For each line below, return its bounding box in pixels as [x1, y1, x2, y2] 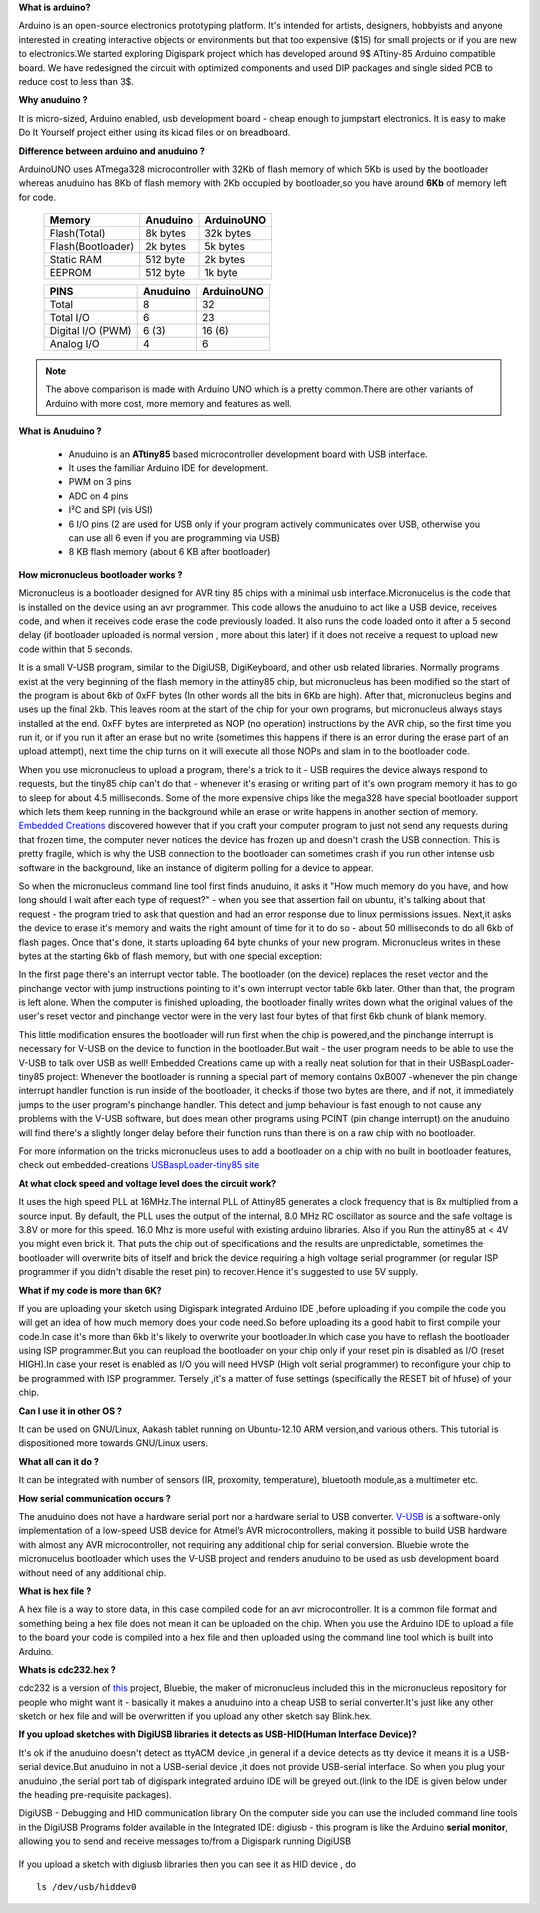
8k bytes [145, 226, 187, 240]
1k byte [204, 266, 239, 280]
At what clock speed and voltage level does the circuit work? [18, 1177, 277, 1189]
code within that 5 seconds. [18, 643, 134, 655]
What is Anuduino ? [18, 425, 102, 437]
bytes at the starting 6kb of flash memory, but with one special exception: [18, 950, 323, 962]
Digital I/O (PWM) [49, 324, 132, 338]
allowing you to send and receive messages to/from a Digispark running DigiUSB [18, 1835, 352, 1847]
